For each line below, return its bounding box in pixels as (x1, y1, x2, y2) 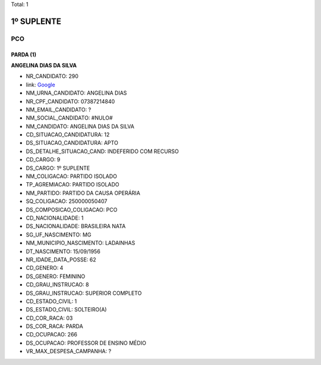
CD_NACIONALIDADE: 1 (26, 214, 84, 222)
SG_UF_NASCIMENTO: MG (26, 231, 92, 238)
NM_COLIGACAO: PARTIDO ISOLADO (26, 173, 117, 180)
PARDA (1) (11, 51, 37, 58)
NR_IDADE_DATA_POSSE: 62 (26, 256, 96, 263)
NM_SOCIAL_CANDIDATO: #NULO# (26, 114, 113, 121)
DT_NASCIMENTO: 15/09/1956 (26, 248, 100, 255)
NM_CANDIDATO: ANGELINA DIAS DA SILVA (26, 123, 135, 130)
